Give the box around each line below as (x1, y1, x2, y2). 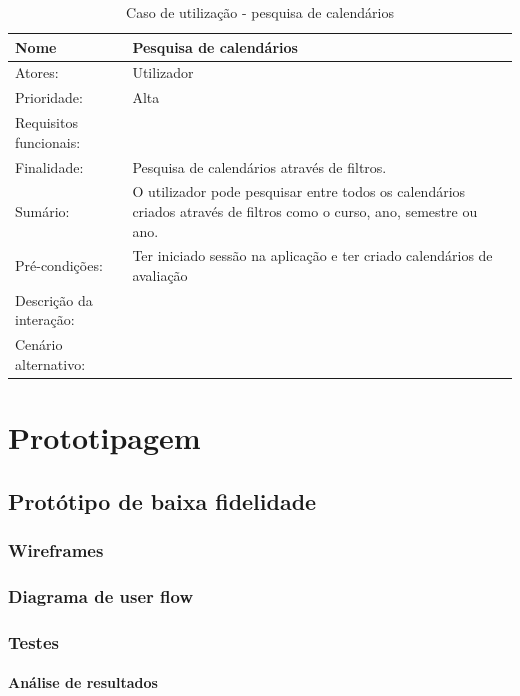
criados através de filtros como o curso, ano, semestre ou (132, 201, 478, 221)
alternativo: (15, 353, 86, 374)
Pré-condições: (15, 255, 103, 276)
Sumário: (15, 201, 70, 221)
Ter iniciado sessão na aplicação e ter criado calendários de (132, 245, 493, 266)
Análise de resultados (8, 672, 158, 693)
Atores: (15, 62, 59, 83)
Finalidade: (15, 156, 84, 177)
